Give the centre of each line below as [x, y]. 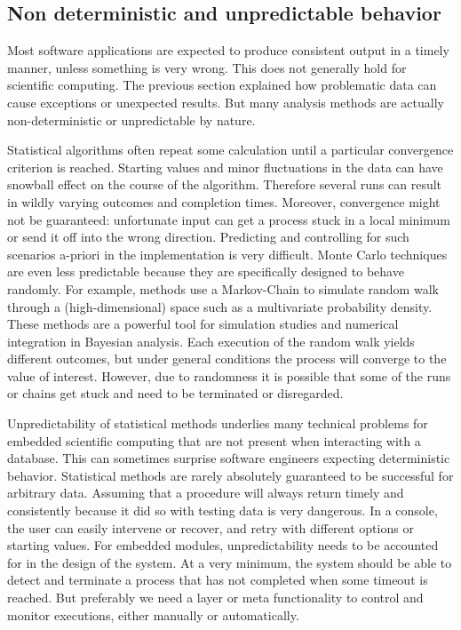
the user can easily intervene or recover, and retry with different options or [211, 527]
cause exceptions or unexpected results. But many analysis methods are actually [226, 102]
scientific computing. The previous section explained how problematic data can [222, 85]
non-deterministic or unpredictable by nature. [131, 120]
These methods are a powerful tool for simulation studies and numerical [203, 324]
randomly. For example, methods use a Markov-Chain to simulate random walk [223, 288]
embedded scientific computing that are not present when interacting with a [214, 440]
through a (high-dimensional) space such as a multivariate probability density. [220, 306]
